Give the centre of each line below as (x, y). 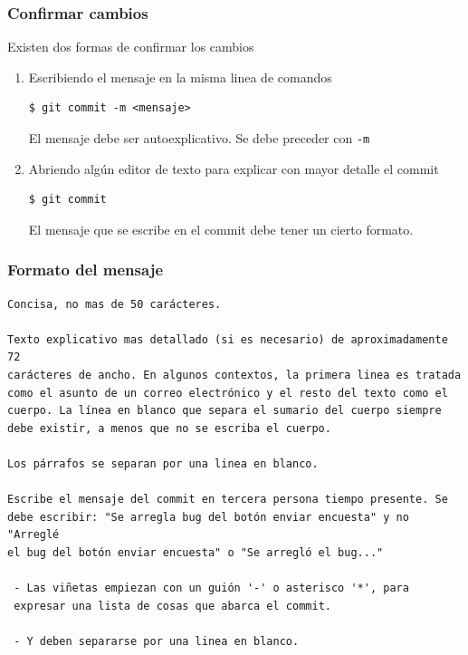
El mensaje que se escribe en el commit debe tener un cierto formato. (221, 229)
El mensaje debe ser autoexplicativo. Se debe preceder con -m (199, 138)
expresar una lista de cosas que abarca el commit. (172, 606)
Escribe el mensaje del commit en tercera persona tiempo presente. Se (228, 500)
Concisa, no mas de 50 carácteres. (115, 304)
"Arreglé (33, 535)
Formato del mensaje (86, 270)
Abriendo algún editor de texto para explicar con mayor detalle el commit (234, 168)
